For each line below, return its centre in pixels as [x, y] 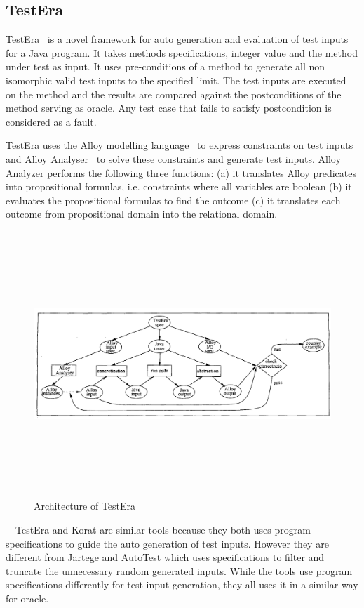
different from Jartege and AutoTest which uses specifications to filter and [165, 557]
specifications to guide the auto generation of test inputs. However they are [167, 543]
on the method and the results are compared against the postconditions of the [174, 94]
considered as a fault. [51, 121]
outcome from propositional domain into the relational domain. [142, 214]
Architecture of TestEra [85, 506]
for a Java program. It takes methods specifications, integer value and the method [182, 52]
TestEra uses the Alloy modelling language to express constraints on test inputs [180, 145]
